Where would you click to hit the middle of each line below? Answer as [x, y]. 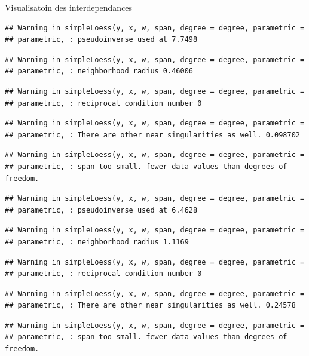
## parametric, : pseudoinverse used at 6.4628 [101, 210]
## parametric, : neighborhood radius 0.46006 [99, 71]
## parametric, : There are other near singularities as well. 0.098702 [152, 135]
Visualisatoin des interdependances [69, 7]
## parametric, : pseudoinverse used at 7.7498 [101, 40]
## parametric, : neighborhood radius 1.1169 [97, 242]
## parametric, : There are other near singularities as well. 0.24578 [150, 306]
